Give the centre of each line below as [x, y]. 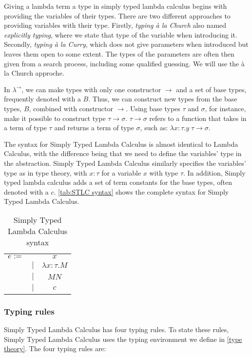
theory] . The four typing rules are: [55, 348]
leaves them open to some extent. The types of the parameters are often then [119, 53]
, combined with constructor [71, 108]
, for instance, [225, 108]
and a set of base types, [211, 89]
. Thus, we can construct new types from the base [163, 99]
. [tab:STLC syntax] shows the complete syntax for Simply [141, 191]
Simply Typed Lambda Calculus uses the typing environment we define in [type [123, 339]
